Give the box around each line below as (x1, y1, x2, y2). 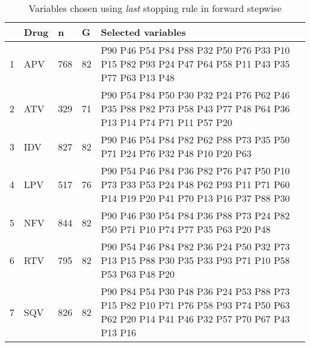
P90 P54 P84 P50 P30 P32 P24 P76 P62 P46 (101, 88, 290, 102)
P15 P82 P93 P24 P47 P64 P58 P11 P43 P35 (101, 57, 290, 70)
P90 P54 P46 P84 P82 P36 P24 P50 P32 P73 (101, 239, 290, 253)
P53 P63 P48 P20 (101, 267, 175, 281)
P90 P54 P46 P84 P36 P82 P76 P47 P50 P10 (101, 164, 290, 177)
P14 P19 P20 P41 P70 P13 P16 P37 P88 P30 (101, 191, 290, 205)
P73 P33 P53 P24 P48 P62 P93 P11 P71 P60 (101, 177, 290, 191)
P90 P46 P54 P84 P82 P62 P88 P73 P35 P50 (101, 133, 290, 146)
